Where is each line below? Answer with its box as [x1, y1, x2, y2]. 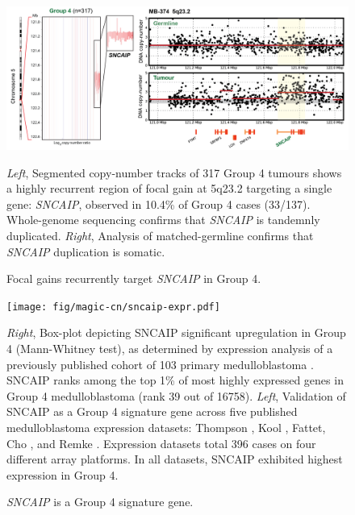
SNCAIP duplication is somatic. [6, 243, 165, 260]
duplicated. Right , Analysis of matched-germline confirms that [6, 227, 314, 244]
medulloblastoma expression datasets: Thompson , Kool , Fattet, [6, 419, 326, 436]
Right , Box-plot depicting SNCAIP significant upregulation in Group [6, 324, 346, 341]
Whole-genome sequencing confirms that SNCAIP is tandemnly [6, 211, 320, 228]
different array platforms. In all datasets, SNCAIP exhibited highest [6, 451, 343, 467]
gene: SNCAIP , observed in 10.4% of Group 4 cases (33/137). [6, 195, 311, 212]
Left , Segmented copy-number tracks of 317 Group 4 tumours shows [6, 164, 342, 181]
